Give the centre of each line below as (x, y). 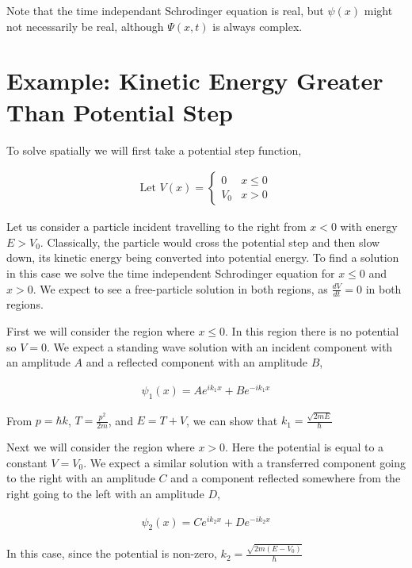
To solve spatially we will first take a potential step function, (154, 150)
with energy (369, 226)
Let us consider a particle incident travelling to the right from (156, 226)
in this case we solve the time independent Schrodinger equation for (171, 272)
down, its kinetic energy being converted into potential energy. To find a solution (203, 257)
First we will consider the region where (101, 330)
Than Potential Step (120, 111)
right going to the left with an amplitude (105, 493)
